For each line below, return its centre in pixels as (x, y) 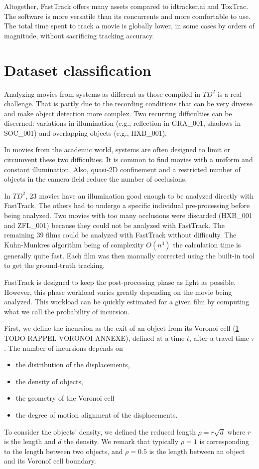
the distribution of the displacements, (73, 364)
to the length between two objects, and (64, 451)
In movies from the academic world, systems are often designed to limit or (117, 149)
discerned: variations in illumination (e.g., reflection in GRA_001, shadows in (123, 123)
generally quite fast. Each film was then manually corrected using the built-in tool (129, 255)
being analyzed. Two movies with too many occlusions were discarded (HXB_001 (128, 215)
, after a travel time (219, 338)
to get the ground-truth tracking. (55, 265)
